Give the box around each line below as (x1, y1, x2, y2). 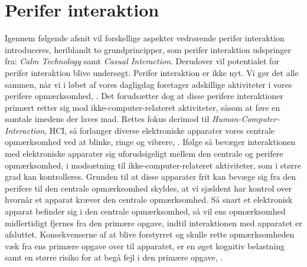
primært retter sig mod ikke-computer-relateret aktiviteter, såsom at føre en (5, 101, 280, 113)
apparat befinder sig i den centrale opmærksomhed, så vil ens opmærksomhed (5, 205, 286, 217)
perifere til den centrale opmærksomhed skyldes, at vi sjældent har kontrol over (5, 182, 292, 194)
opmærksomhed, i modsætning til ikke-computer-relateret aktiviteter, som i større (5, 159, 301, 171)
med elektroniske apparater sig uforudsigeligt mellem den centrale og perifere (5, 147, 283, 160)
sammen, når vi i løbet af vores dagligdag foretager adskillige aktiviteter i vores (5, 78, 292, 90)
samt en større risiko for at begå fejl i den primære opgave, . (5, 251, 223, 263)
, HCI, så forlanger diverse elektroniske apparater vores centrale (44, 124, 275, 136)
